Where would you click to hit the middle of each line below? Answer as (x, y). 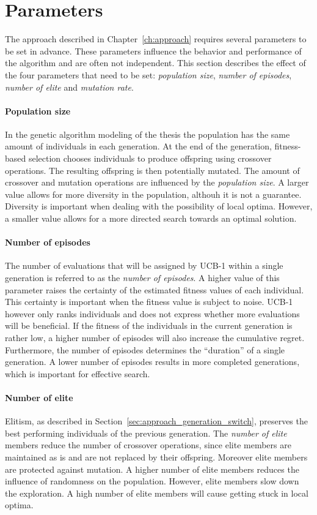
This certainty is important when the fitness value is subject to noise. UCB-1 (149, 302)
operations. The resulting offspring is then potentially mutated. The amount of (152, 170)
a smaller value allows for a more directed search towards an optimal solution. (151, 218)
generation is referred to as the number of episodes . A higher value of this (142, 278)
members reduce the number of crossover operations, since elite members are (148, 445)
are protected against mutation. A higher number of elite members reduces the (152, 469)
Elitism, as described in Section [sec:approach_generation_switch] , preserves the (156, 421)
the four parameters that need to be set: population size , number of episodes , (148, 74)
